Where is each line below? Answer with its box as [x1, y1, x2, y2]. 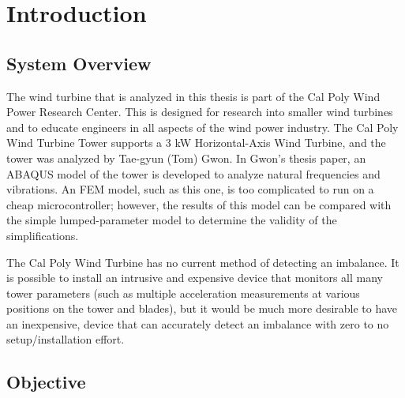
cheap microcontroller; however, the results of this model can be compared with [6, 196, 392, 212]
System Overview [6, 51, 152, 75]
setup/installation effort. [6, 331, 125, 347]
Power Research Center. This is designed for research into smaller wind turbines [6, 103, 393, 120]
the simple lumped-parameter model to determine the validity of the [6, 212, 337, 228]
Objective [6, 370, 86, 394]
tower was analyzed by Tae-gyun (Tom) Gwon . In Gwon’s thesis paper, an [6, 149, 366, 166]
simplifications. [6, 227, 79, 243]
